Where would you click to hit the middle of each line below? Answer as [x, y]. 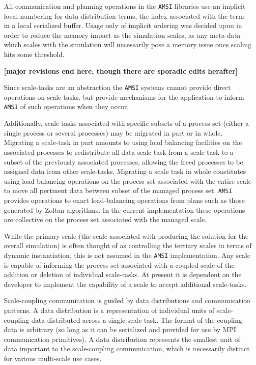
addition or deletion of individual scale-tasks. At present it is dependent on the [123, 274]
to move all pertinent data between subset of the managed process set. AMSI [118, 190]
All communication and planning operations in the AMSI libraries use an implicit [125, 6]
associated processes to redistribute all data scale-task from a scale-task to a [119, 152]
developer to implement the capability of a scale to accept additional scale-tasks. [125, 284]
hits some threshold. [34, 54]
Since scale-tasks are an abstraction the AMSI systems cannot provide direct [117, 87]
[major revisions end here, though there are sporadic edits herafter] [121, 70]
